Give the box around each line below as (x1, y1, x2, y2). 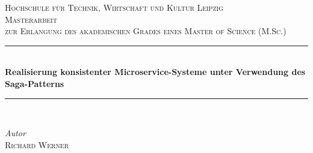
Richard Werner (5, 138, 69, 151)
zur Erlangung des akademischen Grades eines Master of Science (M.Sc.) (5, 25, 287, 37)
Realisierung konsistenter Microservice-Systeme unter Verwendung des (5, 65, 306, 78)
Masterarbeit (5, 13, 57, 25)
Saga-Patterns (5, 77, 64, 89)
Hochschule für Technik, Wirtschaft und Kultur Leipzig (5, 1, 223, 13)
